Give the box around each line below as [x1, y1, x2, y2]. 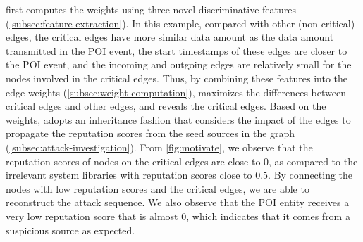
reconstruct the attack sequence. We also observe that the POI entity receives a [6, 195, 350, 210]
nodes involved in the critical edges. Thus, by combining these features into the [6, 70, 348, 85]
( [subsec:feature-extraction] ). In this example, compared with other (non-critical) [6, 15, 355, 30]
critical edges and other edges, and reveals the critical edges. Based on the [6, 98, 326, 113]
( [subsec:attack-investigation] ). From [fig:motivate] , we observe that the [6, 139, 313, 154]
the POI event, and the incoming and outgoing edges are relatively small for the [6, 57, 352, 72]
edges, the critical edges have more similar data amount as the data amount [6, 30, 334, 44]
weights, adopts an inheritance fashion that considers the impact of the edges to [6, 112, 351, 127]
